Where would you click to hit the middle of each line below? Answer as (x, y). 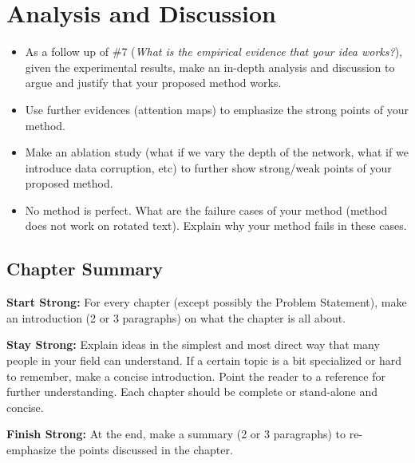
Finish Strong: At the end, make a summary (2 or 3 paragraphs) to (176, 434)
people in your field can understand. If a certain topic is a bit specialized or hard (204, 360)
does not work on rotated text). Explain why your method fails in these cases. (216, 226)
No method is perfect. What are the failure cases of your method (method (206, 210)
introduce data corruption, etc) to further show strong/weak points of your (208, 167)
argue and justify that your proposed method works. (153, 83)
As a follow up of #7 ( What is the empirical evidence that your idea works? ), (213, 51)
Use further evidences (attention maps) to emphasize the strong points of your (217, 109)
